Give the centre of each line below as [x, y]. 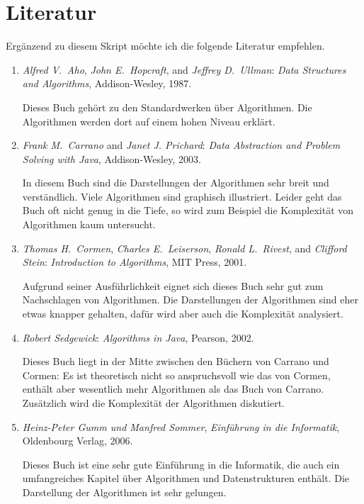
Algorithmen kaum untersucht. [89, 224]
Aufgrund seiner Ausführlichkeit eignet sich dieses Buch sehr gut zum [173, 285]
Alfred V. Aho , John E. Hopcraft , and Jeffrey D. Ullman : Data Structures [184, 69]
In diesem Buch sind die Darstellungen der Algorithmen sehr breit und [176, 183]
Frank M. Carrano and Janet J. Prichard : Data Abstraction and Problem [181, 145]
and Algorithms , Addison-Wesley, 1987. [107, 83]
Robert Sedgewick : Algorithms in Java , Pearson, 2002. [138, 337]
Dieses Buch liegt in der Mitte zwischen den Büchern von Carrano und [176, 361]
